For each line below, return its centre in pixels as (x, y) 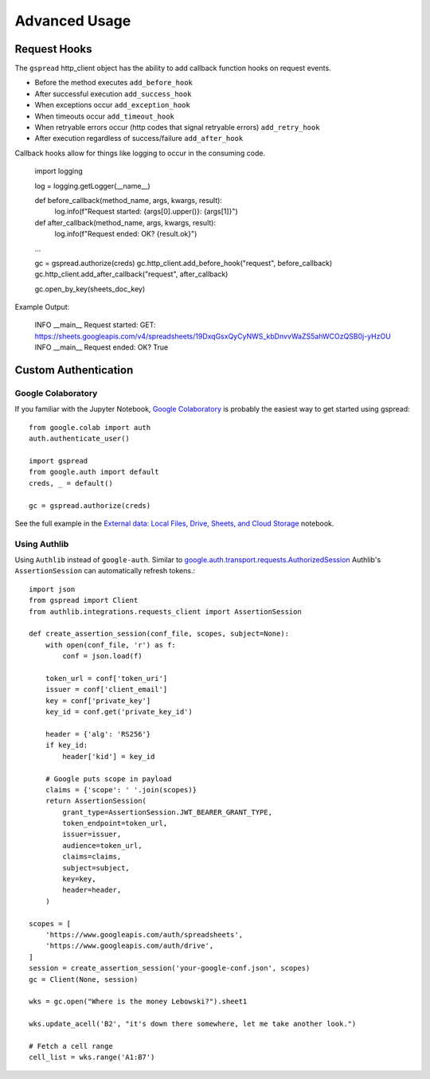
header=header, (92, 890)
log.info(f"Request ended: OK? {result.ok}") (126, 234)
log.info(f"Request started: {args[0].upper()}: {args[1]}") (146, 212)
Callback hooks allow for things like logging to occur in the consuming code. (140, 153)
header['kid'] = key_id (109, 756)
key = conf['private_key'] (98, 700)
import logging (59, 171)
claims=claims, (92, 857)
